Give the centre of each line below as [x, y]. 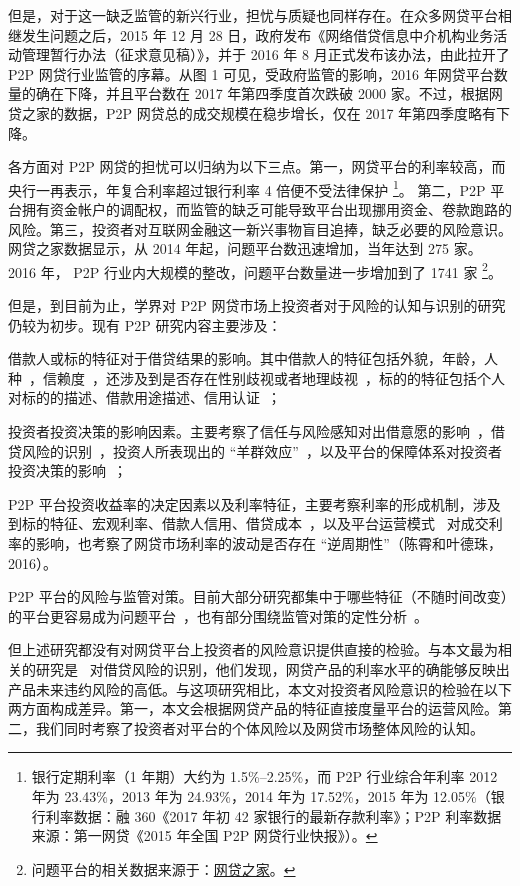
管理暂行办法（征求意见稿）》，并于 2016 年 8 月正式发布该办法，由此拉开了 [265, 54]
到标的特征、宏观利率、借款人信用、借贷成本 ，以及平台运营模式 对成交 [248, 523]
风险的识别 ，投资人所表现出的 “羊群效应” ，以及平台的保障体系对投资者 [261, 450]
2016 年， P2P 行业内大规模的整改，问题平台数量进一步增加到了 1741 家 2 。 [255, 270]
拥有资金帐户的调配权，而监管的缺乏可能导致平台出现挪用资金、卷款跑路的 [266, 209]
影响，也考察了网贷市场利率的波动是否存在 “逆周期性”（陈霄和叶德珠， [268, 542]
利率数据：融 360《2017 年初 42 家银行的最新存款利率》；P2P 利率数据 [273, 815]
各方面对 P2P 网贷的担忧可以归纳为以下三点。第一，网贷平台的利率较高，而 [257, 166]
